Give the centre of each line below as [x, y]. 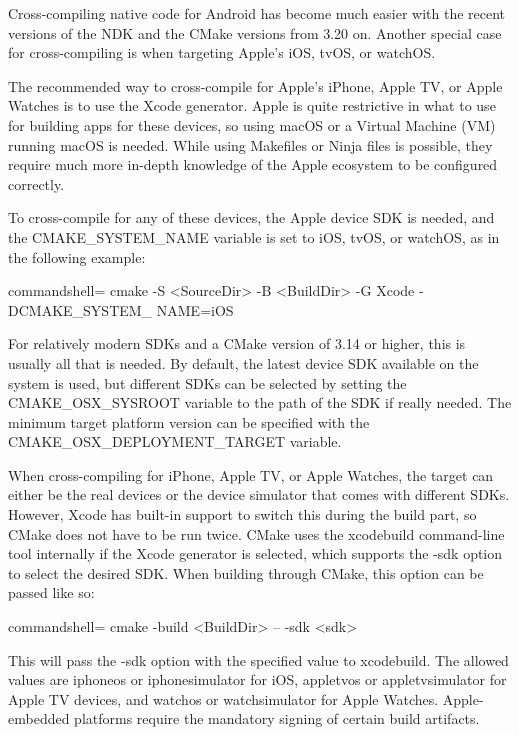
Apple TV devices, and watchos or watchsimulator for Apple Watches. [223, 698]
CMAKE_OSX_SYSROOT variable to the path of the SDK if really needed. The [260, 402]
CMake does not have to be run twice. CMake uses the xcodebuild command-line [256, 533]
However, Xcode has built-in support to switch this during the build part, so [242, 514]
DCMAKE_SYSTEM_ [80, 309]
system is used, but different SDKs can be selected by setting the [207, 382]
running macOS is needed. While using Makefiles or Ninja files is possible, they [250, 144]
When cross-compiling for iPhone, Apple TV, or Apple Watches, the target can [251, 474]
